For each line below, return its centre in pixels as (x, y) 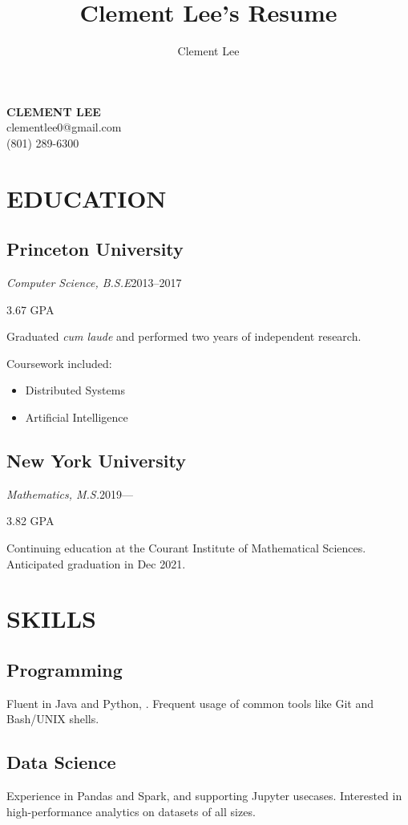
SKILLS (51, 619)
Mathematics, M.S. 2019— (70, 493)
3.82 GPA (30, 521)
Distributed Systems (75, 390)
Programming (65, 669)
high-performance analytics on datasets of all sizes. (131, 811)
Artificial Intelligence (77, 417)
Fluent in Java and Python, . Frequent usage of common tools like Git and (190, 703)
